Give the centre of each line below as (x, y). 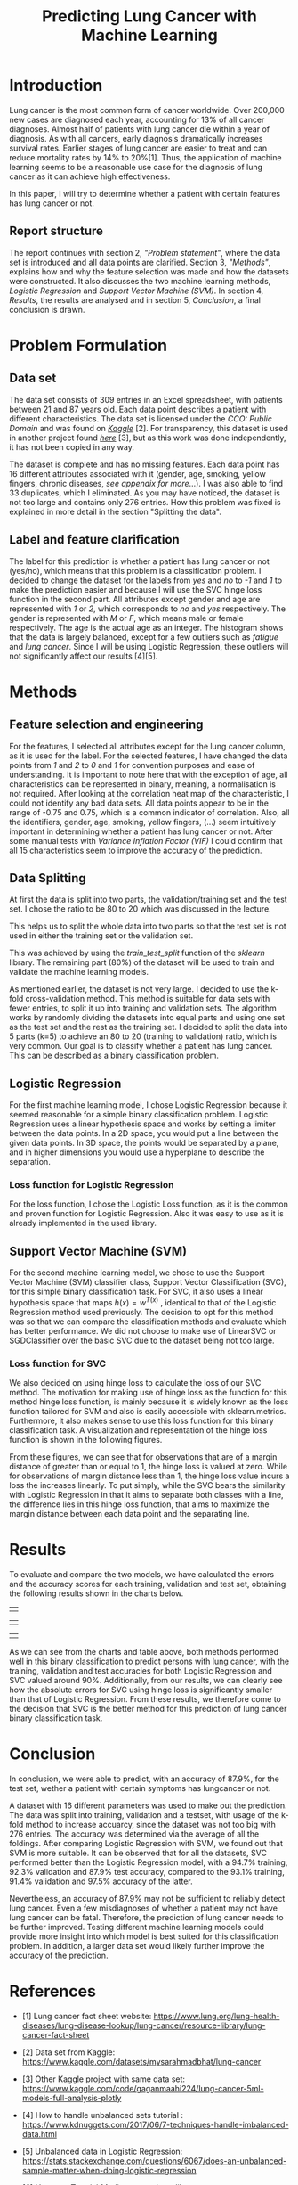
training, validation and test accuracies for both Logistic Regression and (141, 1671)
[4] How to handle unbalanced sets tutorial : (103, 2115)
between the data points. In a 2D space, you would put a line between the (144, 1133)
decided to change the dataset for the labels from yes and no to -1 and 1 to (146, 580)
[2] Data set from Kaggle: (68, 2052)
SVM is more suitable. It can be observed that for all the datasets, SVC (138, 1853)
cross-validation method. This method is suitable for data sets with (148, 999)
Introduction (56, 86)
